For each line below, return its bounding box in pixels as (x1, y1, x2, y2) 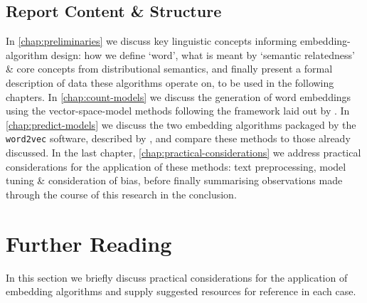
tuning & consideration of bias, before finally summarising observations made (6, 173, 343, 188)
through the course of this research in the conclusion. (6, 186, 237, 201)
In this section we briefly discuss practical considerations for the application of (6, 270, 348, 285)
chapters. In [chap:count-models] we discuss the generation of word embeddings (6, 89, 351, 104)
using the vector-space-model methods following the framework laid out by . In (6, 103, 350, 118)
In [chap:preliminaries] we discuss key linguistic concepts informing (6, 33, 297, 48)
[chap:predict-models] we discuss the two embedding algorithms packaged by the (6, 117, 356, 132)
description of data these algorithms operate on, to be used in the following (6, 75, 334, 90)
